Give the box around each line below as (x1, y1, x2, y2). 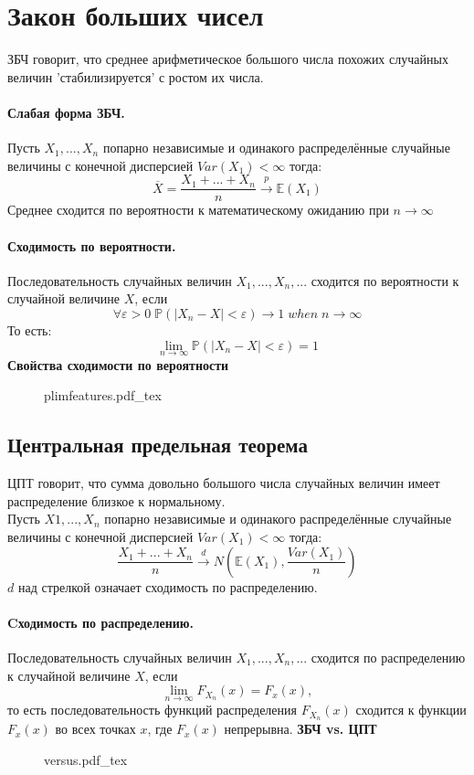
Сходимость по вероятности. (7, 236, 176, 255)
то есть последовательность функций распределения (7, 700, 297, 719)
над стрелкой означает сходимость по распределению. (17, 577, 318, 596)
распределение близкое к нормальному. (7, 491, 226, 510)
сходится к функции (355, 700, 467, 719)
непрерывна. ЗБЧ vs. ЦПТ (224, 719, 377, 738)
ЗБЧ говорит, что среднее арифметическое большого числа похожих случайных (7, 49, 448, 69)
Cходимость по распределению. (7, 612, 195, 632)
